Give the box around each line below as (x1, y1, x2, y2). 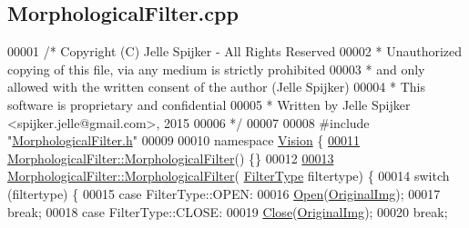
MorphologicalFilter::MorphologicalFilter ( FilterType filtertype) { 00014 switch (7, 166, 450, 185)
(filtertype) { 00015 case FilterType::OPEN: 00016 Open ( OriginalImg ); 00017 (7, 183, 441, 203)
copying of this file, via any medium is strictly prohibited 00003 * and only (7, 59, 425, 78)
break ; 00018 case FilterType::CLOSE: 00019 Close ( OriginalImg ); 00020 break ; (7, 202, 448, 221)
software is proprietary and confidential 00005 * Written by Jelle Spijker (7, 94, 411, 114)
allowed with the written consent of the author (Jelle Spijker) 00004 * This (7, 77, 425, 96)
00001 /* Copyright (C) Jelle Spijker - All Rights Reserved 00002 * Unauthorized (7, 42, 463, 61)
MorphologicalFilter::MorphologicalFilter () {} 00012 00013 (7, 148, 334, 167)
